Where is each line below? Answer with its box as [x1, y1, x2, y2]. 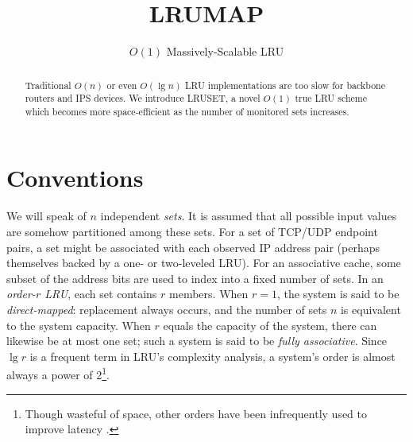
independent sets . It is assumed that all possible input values [100, 207, 397, 224]
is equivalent [340, 300, 401, 317]
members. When [169, 285, 249, 302]
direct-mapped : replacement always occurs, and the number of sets [6, 300, 327, 317]
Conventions [6, 161, 144, 194]
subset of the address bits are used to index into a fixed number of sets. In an [6, 269, 384, 286]
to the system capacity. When [6, 316, 151, 333]
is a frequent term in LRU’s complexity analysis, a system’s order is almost [29, 347, 396, 364]
